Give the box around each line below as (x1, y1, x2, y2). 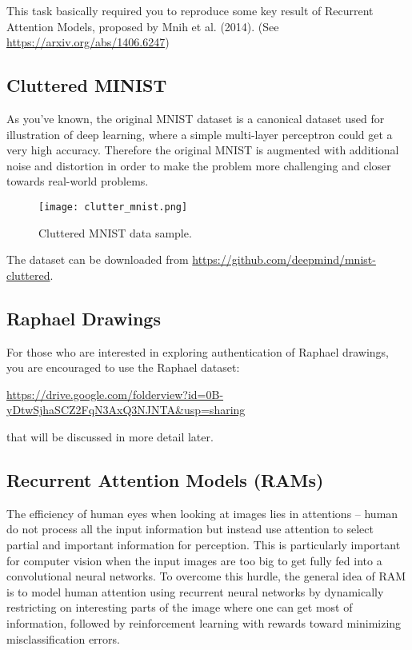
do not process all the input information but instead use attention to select (6, 520, 374, 537)
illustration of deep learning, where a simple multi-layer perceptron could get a (6, 126, 393, 142)
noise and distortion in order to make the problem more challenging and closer (6, 157, 391, 173)
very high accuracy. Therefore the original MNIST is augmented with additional (6, 142, 399, 158)
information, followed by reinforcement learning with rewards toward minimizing (6, 614, 402, 631)
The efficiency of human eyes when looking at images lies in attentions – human (6, 504, 398, 521)
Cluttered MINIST (6, 73, 167, 98)
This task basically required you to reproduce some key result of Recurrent (6, 2, 374, 18)
